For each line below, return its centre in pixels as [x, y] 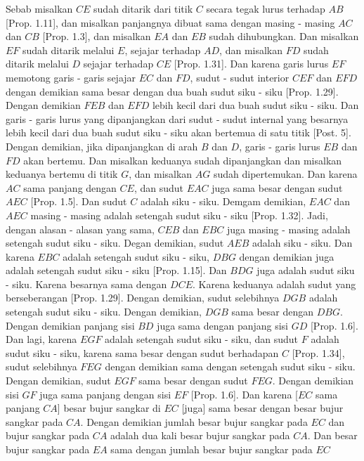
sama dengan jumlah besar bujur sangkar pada [212, 449]
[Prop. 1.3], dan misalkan [97, 36]
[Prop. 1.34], [318, 352]
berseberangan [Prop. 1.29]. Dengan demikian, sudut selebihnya [143, 298]
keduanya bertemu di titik [62, 174]
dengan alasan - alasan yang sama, [80, 229]
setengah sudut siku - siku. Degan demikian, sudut [115, 243]
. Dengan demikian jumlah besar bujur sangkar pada [194, 421]
